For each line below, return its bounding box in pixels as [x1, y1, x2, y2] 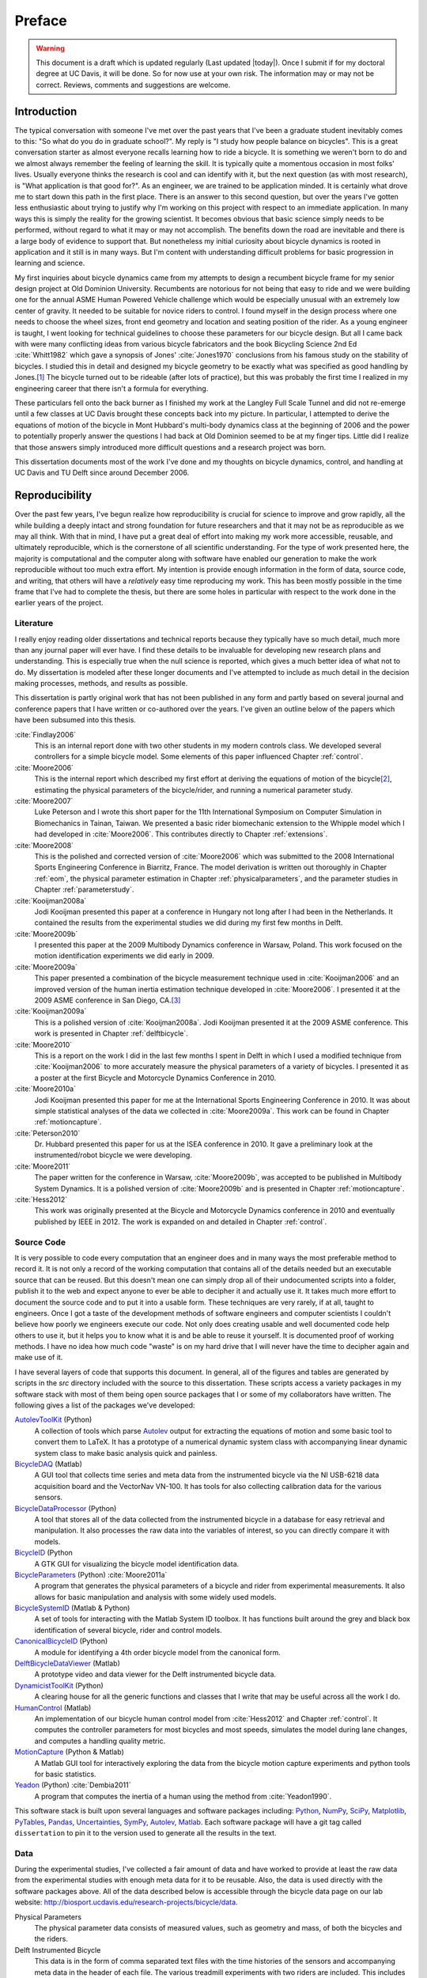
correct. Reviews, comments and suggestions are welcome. [36, 80, 231, 89]
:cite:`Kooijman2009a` [14, 1006, 87, 1016]
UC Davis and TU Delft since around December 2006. [14, 468, 190, 478]
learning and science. [14, 258, 85, 268]
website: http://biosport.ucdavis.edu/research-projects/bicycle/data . [14, 1897, 238, 1907]
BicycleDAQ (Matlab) [14, 1460, 82, 1468]
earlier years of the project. [14, 598, 104, 608]
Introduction [14, 104, 77, 118]
